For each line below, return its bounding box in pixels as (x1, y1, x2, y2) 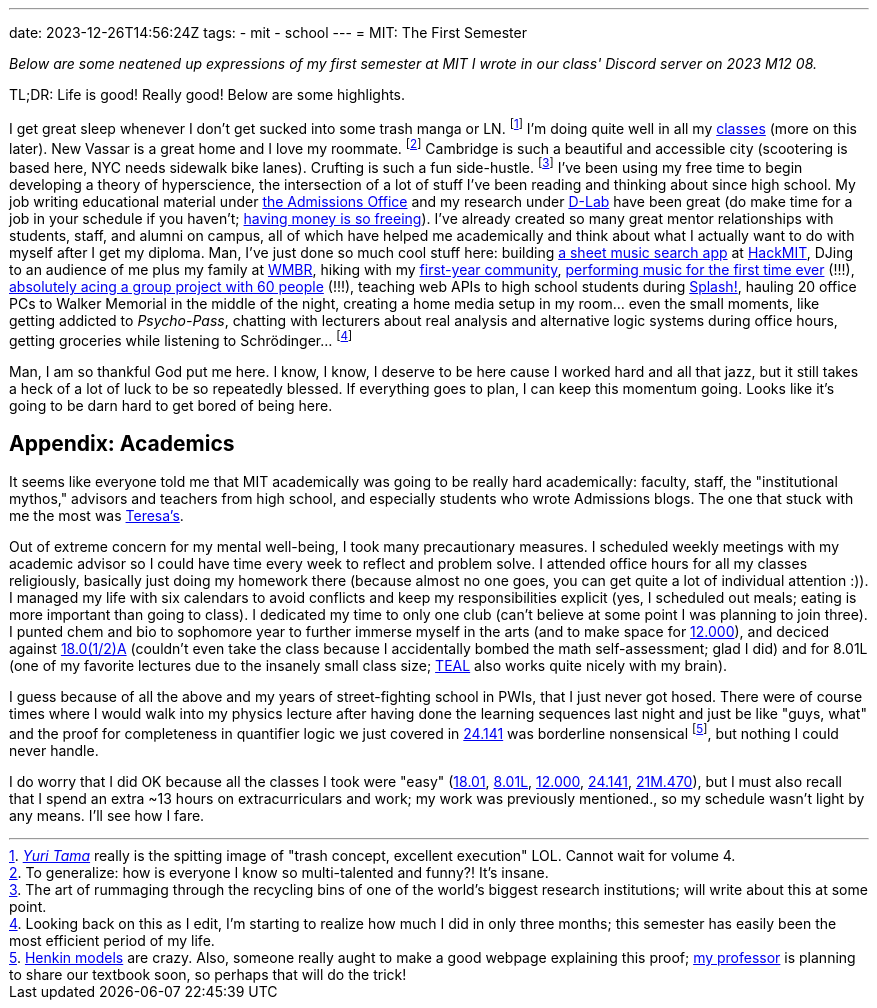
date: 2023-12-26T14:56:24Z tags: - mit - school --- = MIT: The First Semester (9, 24, 527, 41)
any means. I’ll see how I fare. (9, 807, 205, 825)
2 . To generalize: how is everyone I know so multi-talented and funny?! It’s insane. (9, 864, 549, 882)
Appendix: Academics (9, 431, 235, 457)
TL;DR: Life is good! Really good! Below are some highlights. (9, 86, 406, 103)
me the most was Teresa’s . (9, 507, 184, 525)
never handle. (9, 742, 99, 760)
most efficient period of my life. (9, 932, 215, 950)
